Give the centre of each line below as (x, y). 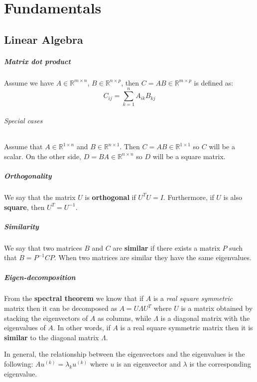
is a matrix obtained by (217, 308)
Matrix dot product (37, 61)
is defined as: (214, 82)
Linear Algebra (44, 39)
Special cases (23, 121)
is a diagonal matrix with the (205, 318)
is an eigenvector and (149, 364)
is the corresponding (220, 364)
